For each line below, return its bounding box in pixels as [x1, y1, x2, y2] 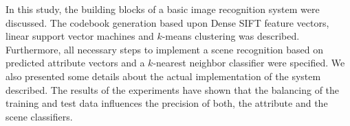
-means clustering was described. [162, 29, 300, 43]
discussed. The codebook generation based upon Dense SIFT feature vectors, [6, 15, 329, 29]
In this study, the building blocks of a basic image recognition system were [6, 2, 320, 16]
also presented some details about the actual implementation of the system [6, 68, 321, 83]
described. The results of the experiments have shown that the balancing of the [6, 82, 340, 97]
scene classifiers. [6, 109, 73, 123]
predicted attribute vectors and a [6, 55, 145, 70]
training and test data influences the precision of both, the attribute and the [6, 96, 328, 110]
